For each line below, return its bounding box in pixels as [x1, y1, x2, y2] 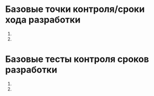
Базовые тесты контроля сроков [5, 53, 149, 65]
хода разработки [5, 14, 81, 25]
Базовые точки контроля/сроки [5, 3, 145, 15]
